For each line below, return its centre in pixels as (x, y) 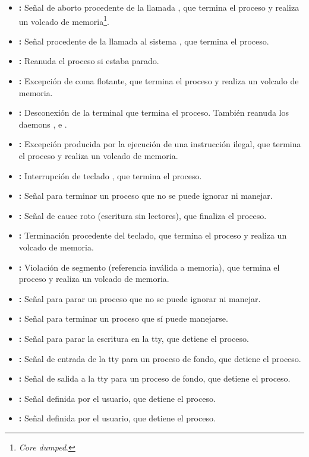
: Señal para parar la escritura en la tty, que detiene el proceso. (134, 338)
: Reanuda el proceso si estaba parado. (89, 61)
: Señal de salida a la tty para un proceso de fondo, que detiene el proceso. (154, 378)
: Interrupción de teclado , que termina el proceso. (110, 175)
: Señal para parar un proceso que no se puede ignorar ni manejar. (140, 298)
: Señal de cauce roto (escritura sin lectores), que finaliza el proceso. (143, 215)
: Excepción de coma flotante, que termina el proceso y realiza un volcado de (159, 81)
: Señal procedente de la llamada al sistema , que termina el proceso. (144, 41)
